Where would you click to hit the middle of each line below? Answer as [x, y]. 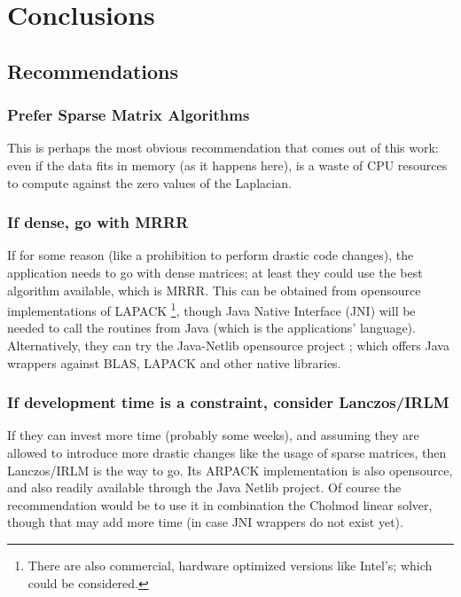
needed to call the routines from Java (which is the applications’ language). [211, 328]
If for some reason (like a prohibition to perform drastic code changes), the [211, 255]
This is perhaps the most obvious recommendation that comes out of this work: [223, 148]
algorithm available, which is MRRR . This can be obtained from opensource [214, 290]
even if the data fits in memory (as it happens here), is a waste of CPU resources [227, 165]
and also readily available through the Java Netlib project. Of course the [204, 487]
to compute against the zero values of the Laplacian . [149, 182]
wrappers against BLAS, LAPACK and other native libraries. [174, 362]
